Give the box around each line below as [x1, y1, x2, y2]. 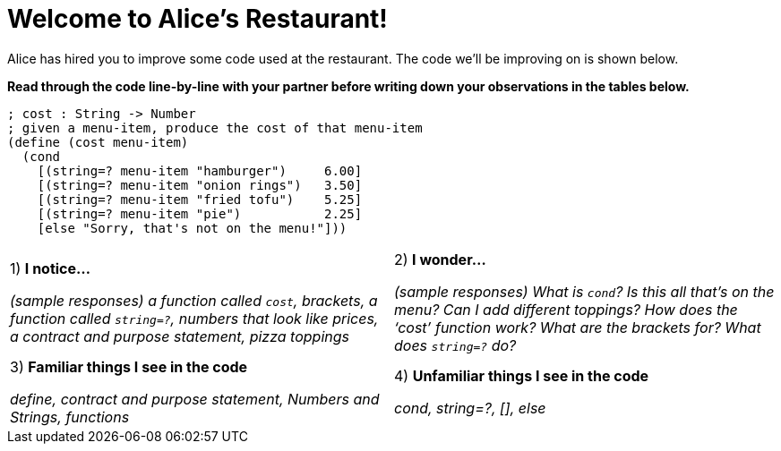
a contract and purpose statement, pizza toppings [10, 327, 349, 345]
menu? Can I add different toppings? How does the [394, 300, 738, 319]
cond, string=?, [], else [394, 398, 546, 417]
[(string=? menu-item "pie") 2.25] [37, 206, 363, 221]
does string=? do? [394, 336, 517, 354]
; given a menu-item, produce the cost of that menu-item [7, 120, 423, 135]
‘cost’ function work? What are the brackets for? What [394, 318, 761, 336]
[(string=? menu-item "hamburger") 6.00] [37, 163, 363, 178]
